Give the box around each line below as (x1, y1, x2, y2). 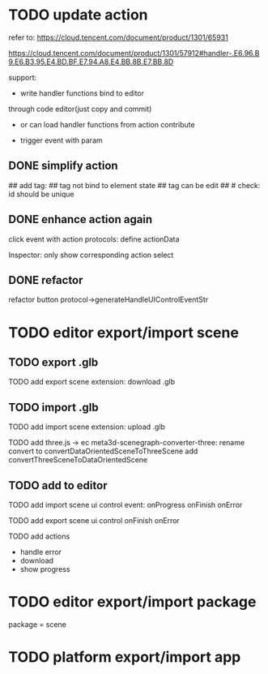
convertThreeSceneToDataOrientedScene (8, 455, 148, 465)
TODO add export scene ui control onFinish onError (8, 516, 180, 525)
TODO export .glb (8, 355, 99, 369)
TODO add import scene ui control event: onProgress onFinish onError (8, 500, 243, 509)
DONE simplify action (8, 159, 119, 173)
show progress (19, 565, 70, 573)
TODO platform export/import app (8, 648, 241, 667)
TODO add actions (8, 531, 70, 541)
